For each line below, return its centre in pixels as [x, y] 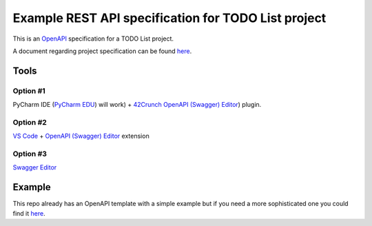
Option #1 [29, 91]
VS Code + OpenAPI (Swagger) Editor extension [81, 136]
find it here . [29, 213]
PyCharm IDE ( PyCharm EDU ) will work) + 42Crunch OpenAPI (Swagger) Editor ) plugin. [137, 105]
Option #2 [30, 122]
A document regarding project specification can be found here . [102, 51]
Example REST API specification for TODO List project [169, 18]
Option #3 [30, 154]
